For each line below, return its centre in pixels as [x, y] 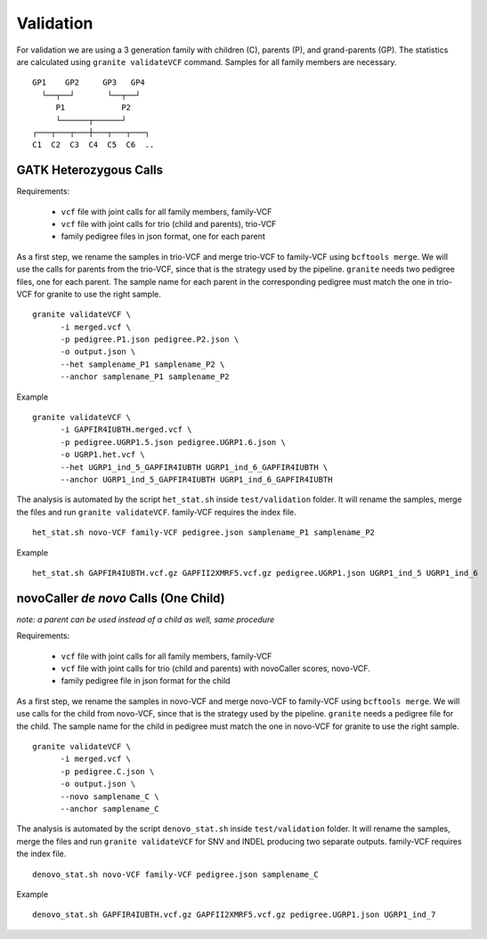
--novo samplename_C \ [110, 796]
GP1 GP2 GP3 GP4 [89, 83]
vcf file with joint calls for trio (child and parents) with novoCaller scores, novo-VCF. [216, 668]
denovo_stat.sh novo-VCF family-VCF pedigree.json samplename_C [176, 874]
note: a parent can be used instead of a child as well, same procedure [146, 619]
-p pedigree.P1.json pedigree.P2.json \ [150, 340]
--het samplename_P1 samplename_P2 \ [142, 364]
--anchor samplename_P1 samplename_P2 [145, 377]
